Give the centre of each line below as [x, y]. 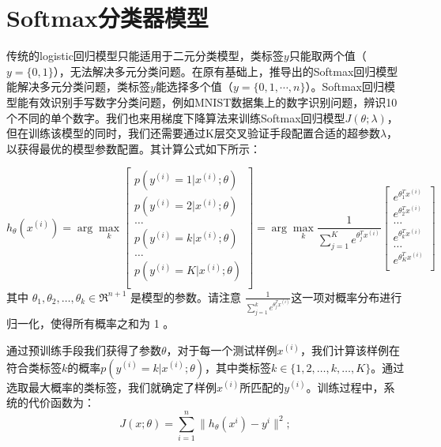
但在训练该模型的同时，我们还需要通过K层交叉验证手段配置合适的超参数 [193, 133]
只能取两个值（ [328, 56]
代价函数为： [61, 402]
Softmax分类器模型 [107, 18]
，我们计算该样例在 [350, 350]
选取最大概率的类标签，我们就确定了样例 [111, 387]
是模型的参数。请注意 [186, 297]
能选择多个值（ [194, 86]
